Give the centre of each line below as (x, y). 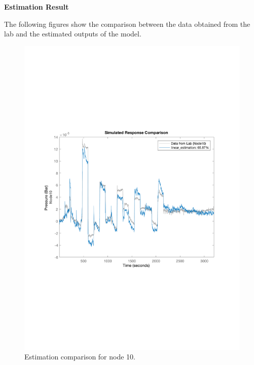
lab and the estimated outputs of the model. (73, 34)
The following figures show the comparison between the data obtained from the (127, 24)
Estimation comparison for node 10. (80, 357)
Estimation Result (37, 7)
